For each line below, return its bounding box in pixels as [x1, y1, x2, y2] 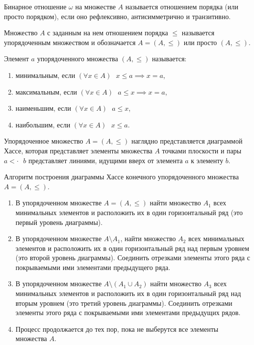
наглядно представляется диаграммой [131, 136, 243, 146]
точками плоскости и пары [162, 145, 242, 155]
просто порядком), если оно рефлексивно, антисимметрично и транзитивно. [4, 11, 231, 21]
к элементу [191, 155, 224, 165]
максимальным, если [15, 86, 77, 97]
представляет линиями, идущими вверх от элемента [28, 155, 183, 165]
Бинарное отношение [4, 1, 67, 11]
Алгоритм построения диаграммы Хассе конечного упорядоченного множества [4, 172, 239, 182]
